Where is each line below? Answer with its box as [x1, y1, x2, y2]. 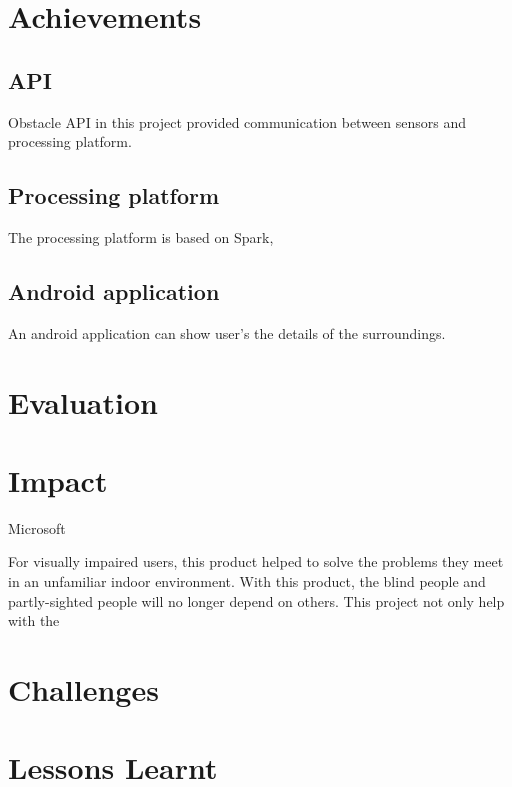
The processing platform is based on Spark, [8, 226, 274, 247]
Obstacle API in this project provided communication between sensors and [8, 111, 467, 132]
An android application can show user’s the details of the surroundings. [8, 322, 446, 343]
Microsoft [8, 517, 66, 538]
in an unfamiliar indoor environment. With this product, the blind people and [8, 571, 486, 592]
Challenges [8, 669, 159, 710]
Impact [8, 459, 108, 500]
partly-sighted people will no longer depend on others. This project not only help [8, 590, 505, 611]
